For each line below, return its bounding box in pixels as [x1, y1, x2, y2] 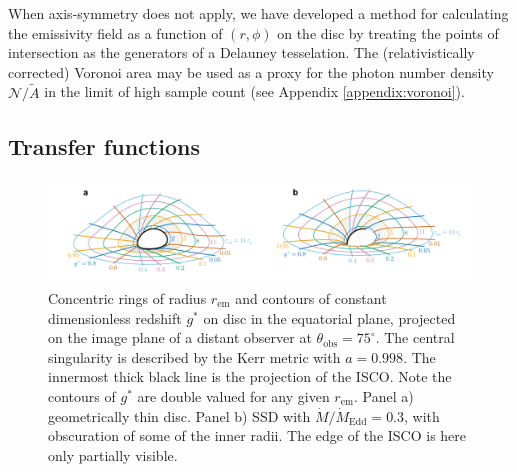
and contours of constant [235, 287, 387, 308]
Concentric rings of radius [48, 287, 207, 308]
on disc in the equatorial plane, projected [203, 307, 456, 328]
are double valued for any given [137, 385, 330, 406]
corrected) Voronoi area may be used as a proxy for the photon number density [8, 61, 494, 82]
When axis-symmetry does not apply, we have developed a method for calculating [8, 3, 509, 23]
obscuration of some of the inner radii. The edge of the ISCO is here [48, 425, 467, 446]
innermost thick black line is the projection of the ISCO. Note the [48, 366, 452, 387]
